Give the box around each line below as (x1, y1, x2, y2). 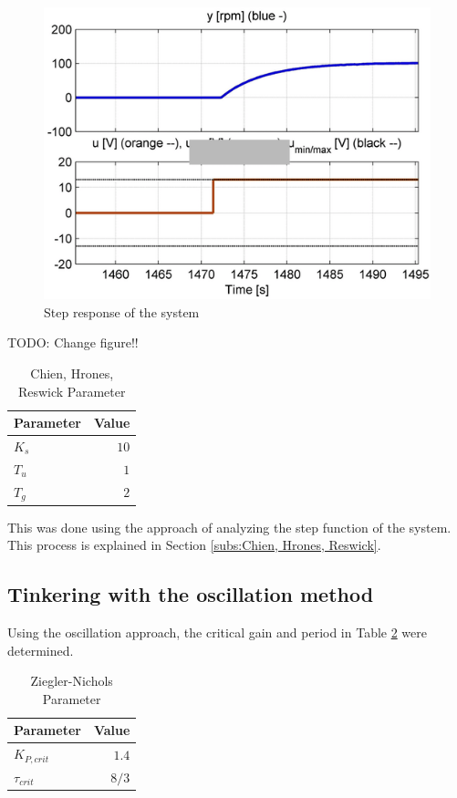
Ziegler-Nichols (30, 671, 113, 690)
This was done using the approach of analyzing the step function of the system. (7, 517, 452, 536)
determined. (7, 640, 74, 659)
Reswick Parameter (17, 381, 126, 400)
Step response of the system (44, 302, 200, 321)
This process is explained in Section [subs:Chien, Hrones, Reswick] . (7, 535, 381, 554)
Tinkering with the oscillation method (7, 580, 374, 608)
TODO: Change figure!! (7, 333, 139, 352)
